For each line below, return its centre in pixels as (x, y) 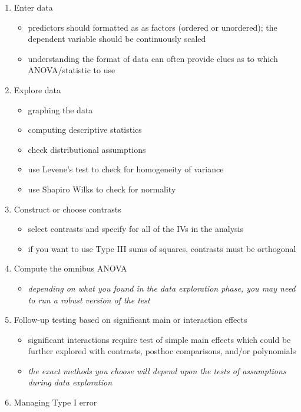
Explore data (37, 89)
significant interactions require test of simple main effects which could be (159, 339)
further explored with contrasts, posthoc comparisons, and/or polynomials (162, 351)
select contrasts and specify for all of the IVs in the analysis (135, 229)
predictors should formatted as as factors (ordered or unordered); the (153, 27)
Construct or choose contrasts (67, 209)
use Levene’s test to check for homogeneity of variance (126, 169)
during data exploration (70, 382)
